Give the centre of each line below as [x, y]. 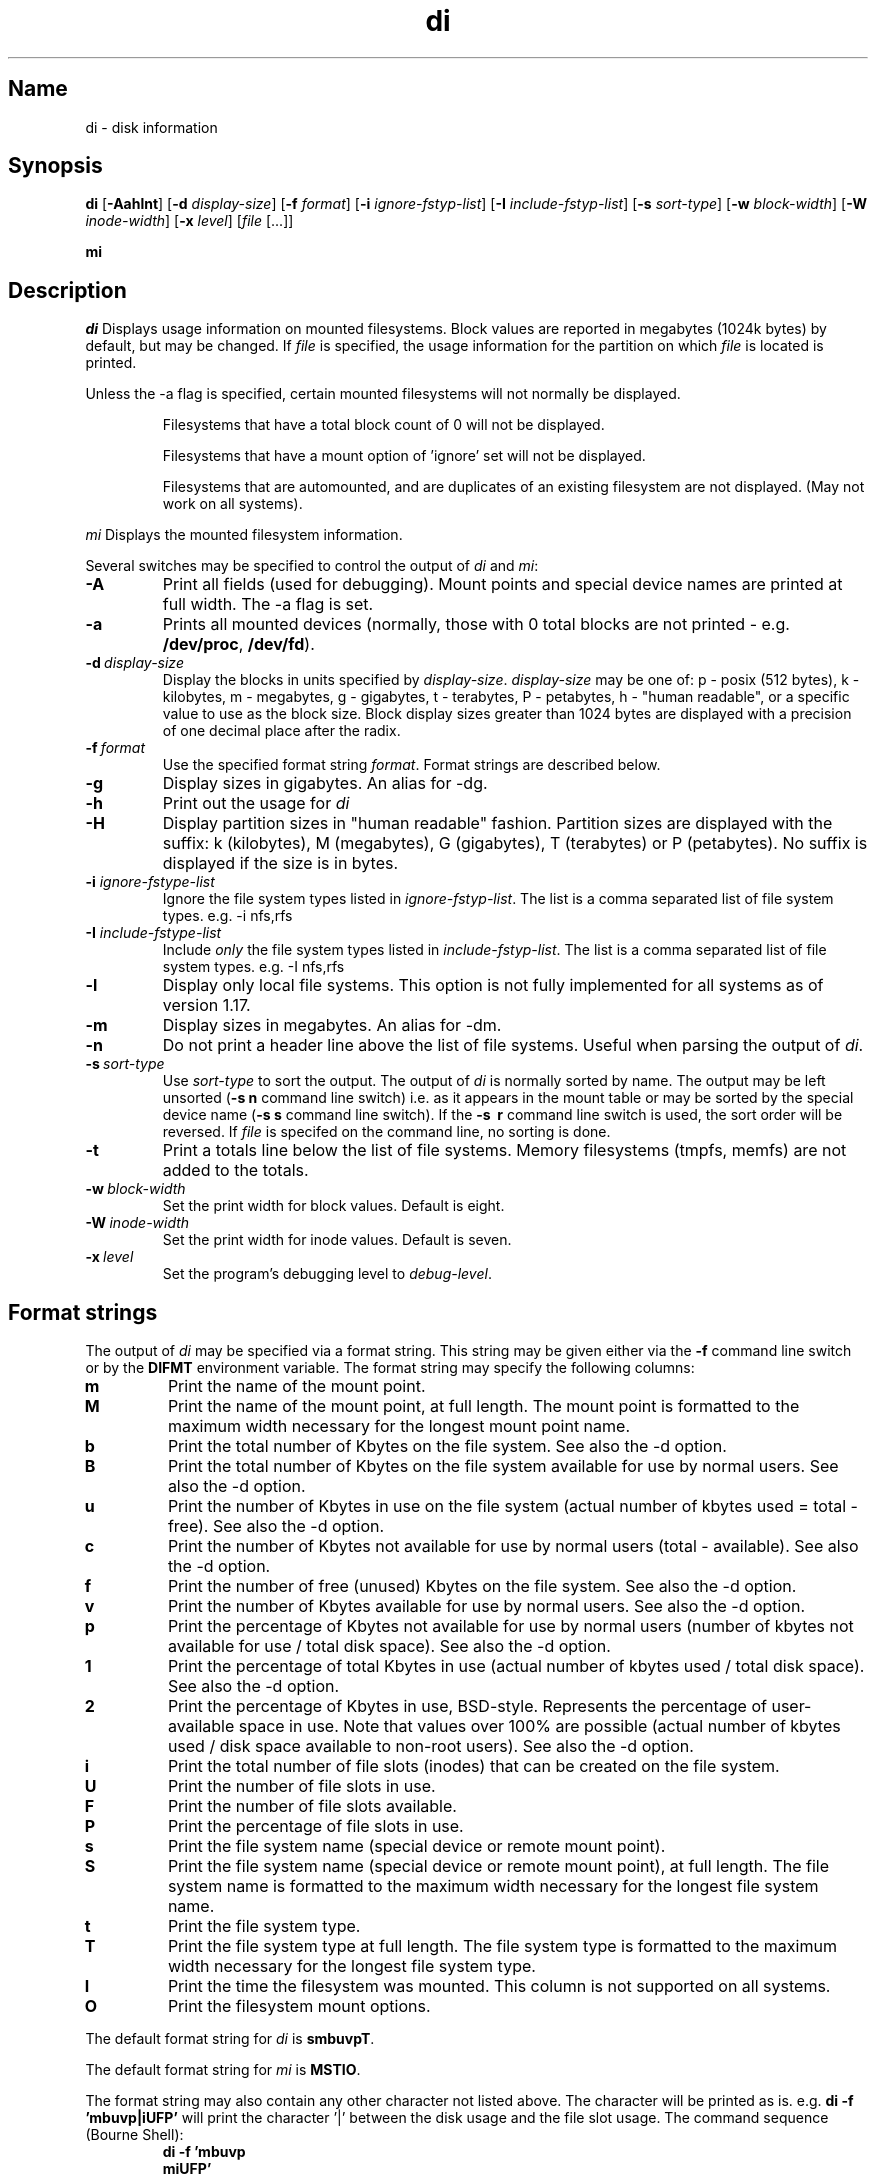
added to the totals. [235, 1170]
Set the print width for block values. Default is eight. [333, 1206]
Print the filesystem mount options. [299, 2006]
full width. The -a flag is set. [268, 604]
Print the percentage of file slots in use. [315, 1826]
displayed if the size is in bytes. [280, 863]
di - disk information [151, 127]
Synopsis [55, 166]
